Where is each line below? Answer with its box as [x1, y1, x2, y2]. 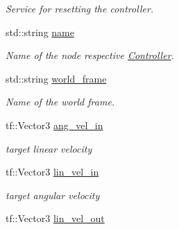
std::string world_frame [6, 71, 107, 85]
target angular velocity [6, 187, 100, 202]
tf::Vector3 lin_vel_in [6, 164, 99, 179]
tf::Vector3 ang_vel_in [6, 117, 103, 132]
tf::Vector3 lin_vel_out [6, 211, 105, 226]
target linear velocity [6, 141, 92, 155]
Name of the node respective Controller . [6, 48, 174, 62]
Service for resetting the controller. [6, 1, 154, 15]
